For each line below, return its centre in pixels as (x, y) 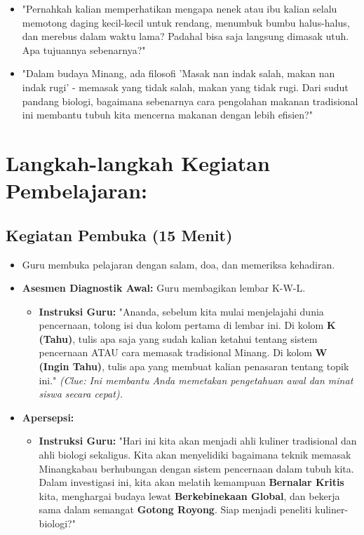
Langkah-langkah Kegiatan (138, 162)
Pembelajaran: (77, 190)
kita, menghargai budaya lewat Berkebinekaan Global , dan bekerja (189, 495)
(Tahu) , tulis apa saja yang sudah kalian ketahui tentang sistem (178, 338)
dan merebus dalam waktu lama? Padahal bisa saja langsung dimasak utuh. (186, 36)
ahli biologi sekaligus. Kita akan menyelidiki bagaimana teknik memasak (195, 455)
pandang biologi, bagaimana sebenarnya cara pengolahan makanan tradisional (190, 101)
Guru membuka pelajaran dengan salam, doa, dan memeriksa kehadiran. (178, 264)
